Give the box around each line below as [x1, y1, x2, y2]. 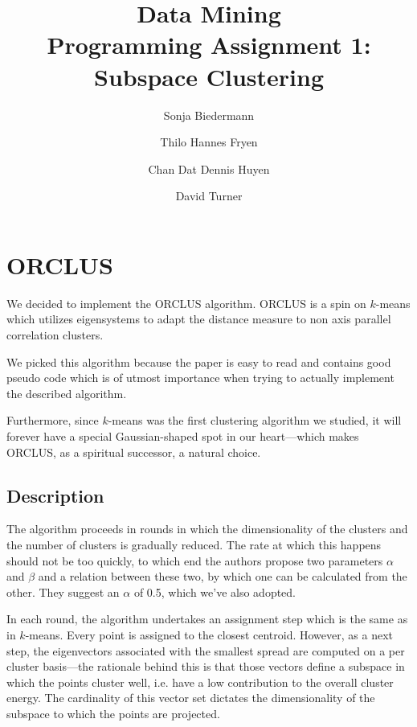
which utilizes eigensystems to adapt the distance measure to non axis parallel [6, 310, 391, 327]
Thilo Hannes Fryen [160, 133, 258, 150]
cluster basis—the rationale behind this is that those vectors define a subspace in [6, 658, 405, 675]
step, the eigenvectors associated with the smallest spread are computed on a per [6, 642, 405, 659]
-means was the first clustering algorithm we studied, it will [108, 412, 402, 429]
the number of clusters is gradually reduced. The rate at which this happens [6, 536, 382, 552]
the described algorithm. [6, 384, 127, 401]
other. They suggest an [6, 583, 120, 600]
